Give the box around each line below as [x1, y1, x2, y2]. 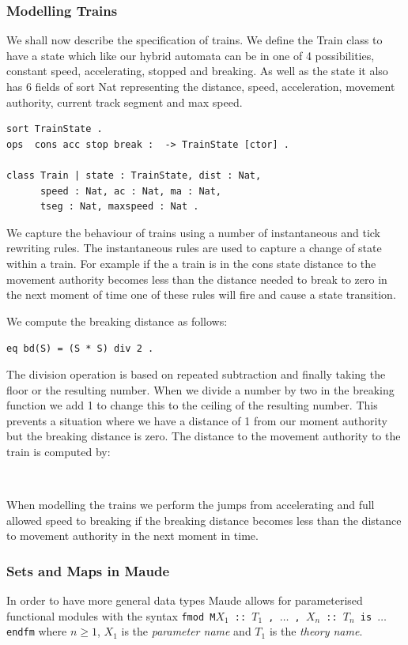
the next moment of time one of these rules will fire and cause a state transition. [6, 286, 396, 303]
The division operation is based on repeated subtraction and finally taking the [6, 365, 386, 382]
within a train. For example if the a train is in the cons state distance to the [6, 255, 376, 271]
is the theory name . [269, 623, 363, 639]
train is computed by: [6, 443, 111, 459]
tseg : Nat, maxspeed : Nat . [40, 201, 199, 213]
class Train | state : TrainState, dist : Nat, [6, 169, 262, 181]
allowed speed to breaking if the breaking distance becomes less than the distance [6, 511, 402, 528]
